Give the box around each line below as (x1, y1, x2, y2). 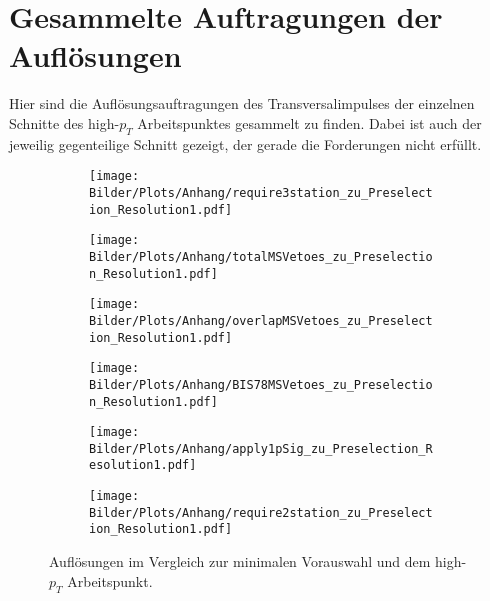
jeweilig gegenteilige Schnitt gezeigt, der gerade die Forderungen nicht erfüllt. (9, 133, 482, 154)
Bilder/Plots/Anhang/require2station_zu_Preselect (89, 505, 433, 520)
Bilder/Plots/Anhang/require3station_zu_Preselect (89, 185, 433, 200)
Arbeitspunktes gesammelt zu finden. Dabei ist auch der (137, 112, 482, 133)
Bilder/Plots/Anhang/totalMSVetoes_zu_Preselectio (89, 249, 433, 264)
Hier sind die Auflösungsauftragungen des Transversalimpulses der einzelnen (9, 93, 475, 114)
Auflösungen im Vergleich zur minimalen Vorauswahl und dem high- (49, 551, 467, 572)
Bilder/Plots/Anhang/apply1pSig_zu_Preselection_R (89, 441, 433, 456)
